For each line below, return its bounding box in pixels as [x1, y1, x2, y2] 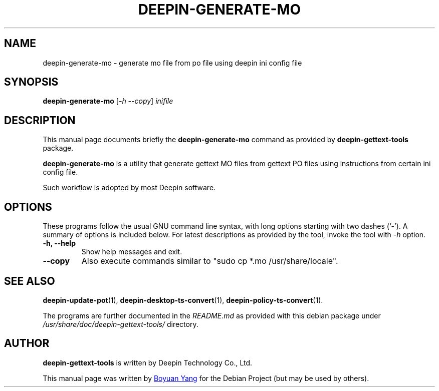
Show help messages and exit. [81, 247, 182, 256]
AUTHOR [4, 337, 50, 350]
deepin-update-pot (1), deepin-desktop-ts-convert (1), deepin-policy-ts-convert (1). [43, 295, 323, 304]
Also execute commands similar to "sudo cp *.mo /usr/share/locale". [81, 256, 338, 266]
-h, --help [43, 239, 76, 248]
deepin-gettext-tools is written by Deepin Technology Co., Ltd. [43, 358, 253, 367]
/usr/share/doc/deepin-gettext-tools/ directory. [43, 319, 198, 328]
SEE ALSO [4, 274, 55, 287]
